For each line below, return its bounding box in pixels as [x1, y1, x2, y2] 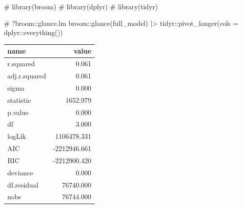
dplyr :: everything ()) [4, 27, 63, 38]
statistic [7, 95, 31, 105]
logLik [7, 131, 26, 141]
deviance [7, 167, 33, 177]
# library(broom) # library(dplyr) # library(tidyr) [4, 1, 158, 11]
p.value [7, 107, 29, 117]
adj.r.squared [7, 70, 46, 80]
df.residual [7, 179, 39, 189]
